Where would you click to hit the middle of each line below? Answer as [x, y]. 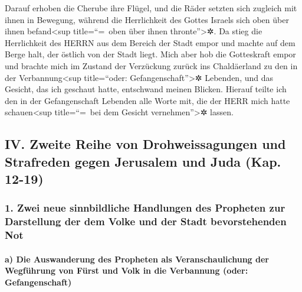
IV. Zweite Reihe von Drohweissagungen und [145, 144]
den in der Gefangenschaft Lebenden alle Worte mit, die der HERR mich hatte [147, 100]
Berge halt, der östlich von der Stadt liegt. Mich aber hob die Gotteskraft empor [150, 54]
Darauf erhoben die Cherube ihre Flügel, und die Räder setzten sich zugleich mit [151, 8]
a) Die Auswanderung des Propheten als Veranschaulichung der [137, 259]
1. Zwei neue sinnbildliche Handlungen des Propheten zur [145, 208]
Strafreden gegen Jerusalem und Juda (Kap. [143, 161]
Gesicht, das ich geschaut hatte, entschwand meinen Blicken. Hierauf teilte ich [146, 89]
